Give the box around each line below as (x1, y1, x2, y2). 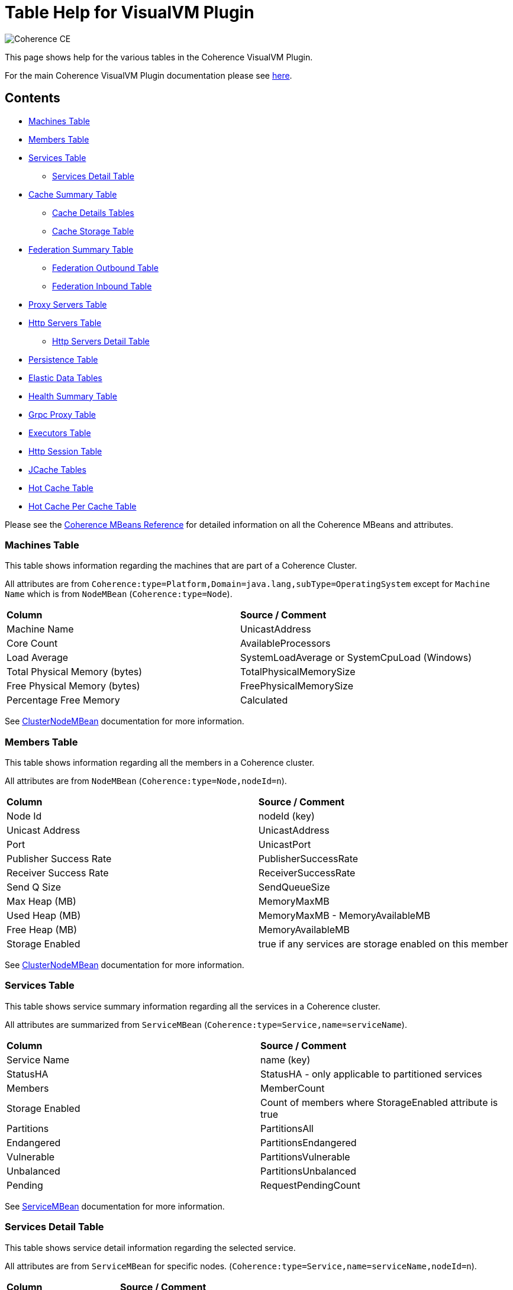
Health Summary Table (28, 391, 117, 401)
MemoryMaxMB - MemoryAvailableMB (258, 910, 431, 922)
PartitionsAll (260, 1122, 314, 1134)
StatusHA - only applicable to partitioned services (260, 1068, 482, 1080)
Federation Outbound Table (52, 262, 159, 273)
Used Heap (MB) (7, 910, 81, 922)
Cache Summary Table (28, 189, 117, 199)
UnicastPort (258, 838, 311, 851)
